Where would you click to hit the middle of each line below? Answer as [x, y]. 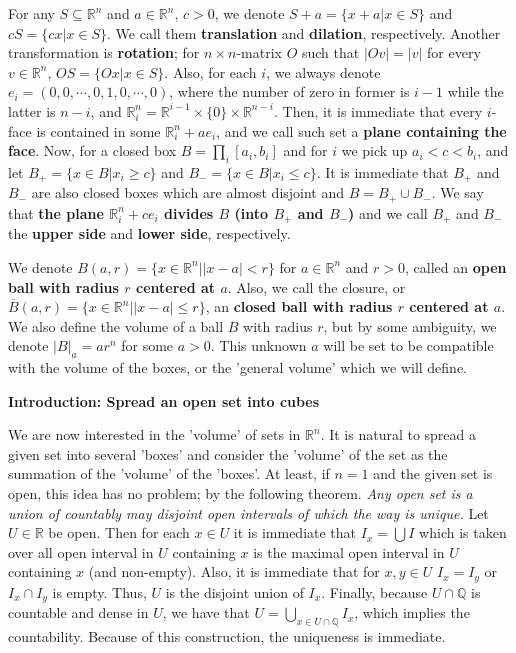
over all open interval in [81, 551]
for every [454, 52]
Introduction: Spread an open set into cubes [164, 400]
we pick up [374, 150]
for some [147, 345]
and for [305, 150]
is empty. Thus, [99, 591]
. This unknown [258, 345]
